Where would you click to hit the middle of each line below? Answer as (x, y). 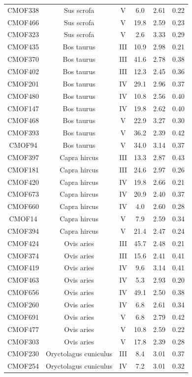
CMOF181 (23, 169)
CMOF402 (23, 71)
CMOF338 (23, 10)
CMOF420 (23, 182)
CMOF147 (23, 108)
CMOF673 (23, 194)
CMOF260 (23, 304)
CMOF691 (23, 316)
